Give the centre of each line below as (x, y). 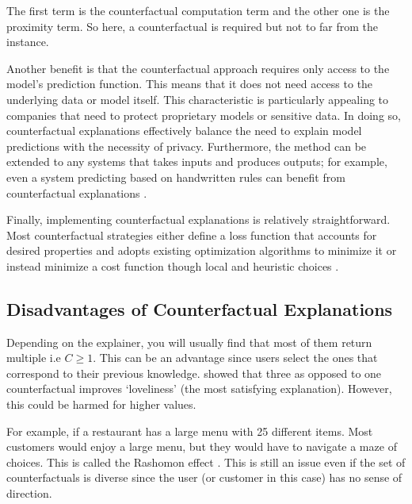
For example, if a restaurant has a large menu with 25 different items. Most (190, 431)
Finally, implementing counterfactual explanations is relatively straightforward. (198, 219)
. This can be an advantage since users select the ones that (235, 358)
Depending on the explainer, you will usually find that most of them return (189, 342)
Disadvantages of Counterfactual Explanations (200, 308)
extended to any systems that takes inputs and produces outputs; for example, (197, 162)
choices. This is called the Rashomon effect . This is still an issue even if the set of (206, 462)
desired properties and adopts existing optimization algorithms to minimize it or (202, 250)
